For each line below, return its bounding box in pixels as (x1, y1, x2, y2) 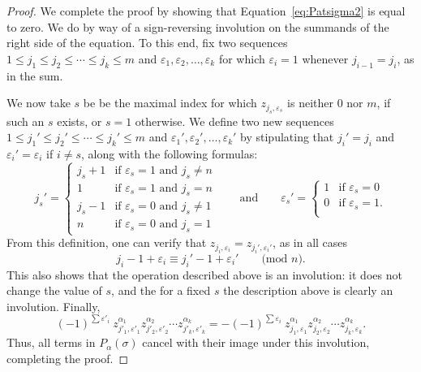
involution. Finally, (6, 297, 101, 314)
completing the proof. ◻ (6, 349, 129, 366)
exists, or (57, 112, 102, 129)
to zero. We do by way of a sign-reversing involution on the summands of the (6, 18, 389, 35)
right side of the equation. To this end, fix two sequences (6, 34, 288, 51)
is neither (287, 94, 333, 111)
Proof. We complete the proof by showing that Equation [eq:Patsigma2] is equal (6, 2, 406, 19)
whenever (302, 50, 349, 67)
